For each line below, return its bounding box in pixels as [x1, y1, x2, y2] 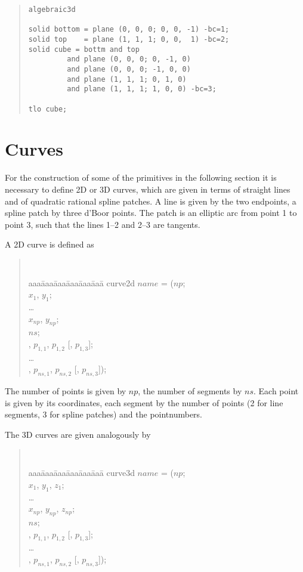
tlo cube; [28, 104, 67, 113]
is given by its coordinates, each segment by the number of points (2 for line [5, 396, 283, 409]
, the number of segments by [138, 385, 242, 397]
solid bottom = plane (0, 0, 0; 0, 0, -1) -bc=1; [28, 25, 230, 34]
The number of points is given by [5, 385, 126, 397]
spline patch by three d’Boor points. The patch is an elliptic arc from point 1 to [5, 206, 297, 219]
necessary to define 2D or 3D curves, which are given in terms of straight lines [5, 183, 290, 195]
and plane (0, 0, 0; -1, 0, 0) [67, 64, 191, 73]
